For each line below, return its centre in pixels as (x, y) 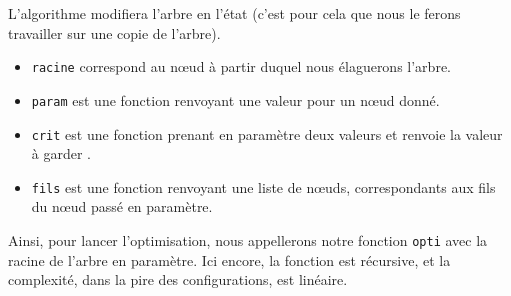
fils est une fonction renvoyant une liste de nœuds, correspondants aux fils (263, 186)
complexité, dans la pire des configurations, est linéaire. (178, 279)
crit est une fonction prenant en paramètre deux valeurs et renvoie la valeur (267, 133)
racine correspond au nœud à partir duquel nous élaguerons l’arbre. (241, 66)
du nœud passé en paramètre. (122, 206)
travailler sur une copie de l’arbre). (114, 32)
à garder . (61, 153)
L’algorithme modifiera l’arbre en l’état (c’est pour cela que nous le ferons (234, 13)
